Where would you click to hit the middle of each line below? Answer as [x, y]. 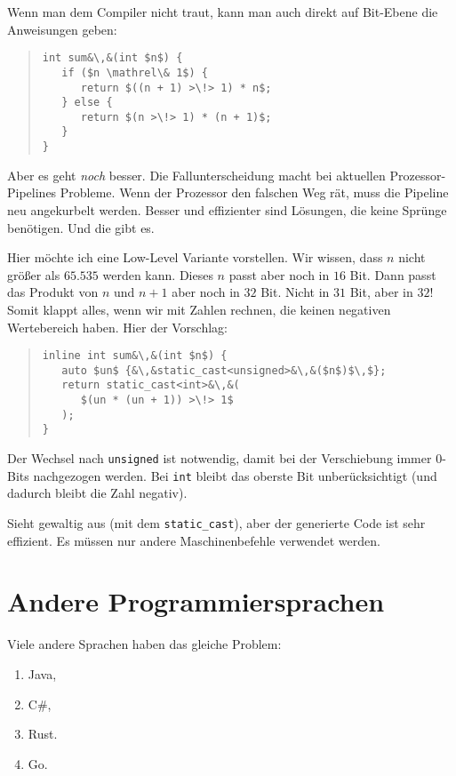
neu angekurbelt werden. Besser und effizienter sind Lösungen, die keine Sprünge [227, 209]
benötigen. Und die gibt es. [81, 227]
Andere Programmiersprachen [196, 601]
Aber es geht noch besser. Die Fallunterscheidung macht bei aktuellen [196, 175]
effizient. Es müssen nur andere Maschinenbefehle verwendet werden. [194, 540]
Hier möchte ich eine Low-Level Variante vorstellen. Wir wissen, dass [195, 257]
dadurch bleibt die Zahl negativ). [97, 493]
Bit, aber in [381, 292]
